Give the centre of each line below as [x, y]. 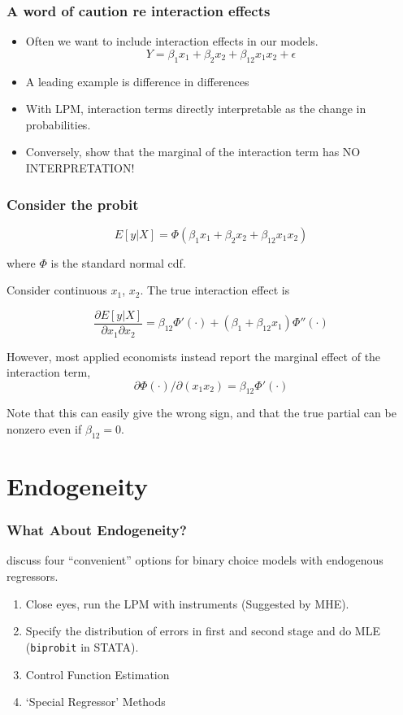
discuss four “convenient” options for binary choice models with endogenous [195, 560]
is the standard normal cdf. [118, 262]
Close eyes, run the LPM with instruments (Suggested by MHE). [187, 603]
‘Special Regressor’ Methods [95, 702]
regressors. [32, 576]
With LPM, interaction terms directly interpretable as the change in [196, 109]
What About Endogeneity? [97, 530]
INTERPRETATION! [80, 167]
